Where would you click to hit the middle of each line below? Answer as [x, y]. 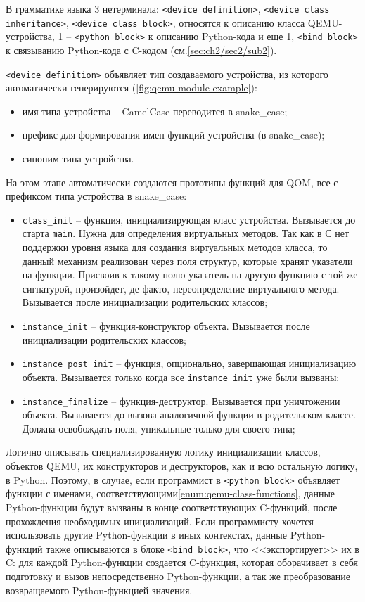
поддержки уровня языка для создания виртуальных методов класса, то [175, 247]
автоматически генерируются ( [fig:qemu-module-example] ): [132, 88]
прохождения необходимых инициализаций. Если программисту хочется [160, 521]
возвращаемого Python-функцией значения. [99, 590]
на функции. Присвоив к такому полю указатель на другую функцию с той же [190, 275]
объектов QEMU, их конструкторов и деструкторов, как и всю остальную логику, [182, 466]
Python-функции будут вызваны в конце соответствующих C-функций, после [172, 507]
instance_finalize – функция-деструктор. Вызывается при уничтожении [181, 401]
